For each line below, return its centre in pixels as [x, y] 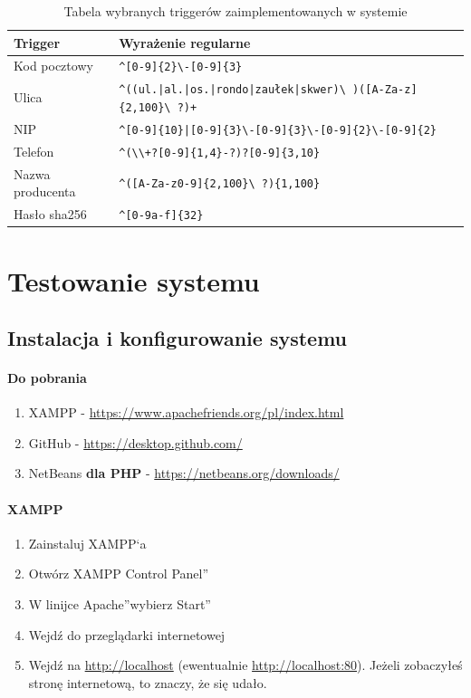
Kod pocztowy [53, 66]
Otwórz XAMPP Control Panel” [119, 574]
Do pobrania [47, 378]
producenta [45, 191]
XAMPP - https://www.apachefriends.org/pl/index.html [186, 412]
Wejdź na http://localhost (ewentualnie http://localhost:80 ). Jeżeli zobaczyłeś [245, 665]
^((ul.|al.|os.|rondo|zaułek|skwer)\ [232, 90]
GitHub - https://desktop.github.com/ [135, 442]
